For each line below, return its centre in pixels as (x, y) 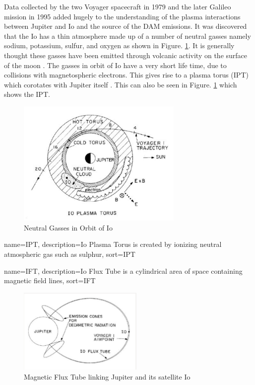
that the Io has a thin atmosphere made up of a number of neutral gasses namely (127, 36)
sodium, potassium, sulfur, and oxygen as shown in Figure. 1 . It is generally (119, 45)
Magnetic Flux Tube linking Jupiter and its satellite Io (107, 376)
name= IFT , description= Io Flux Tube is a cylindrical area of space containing (123, 270)
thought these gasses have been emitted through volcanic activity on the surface (126, 55)
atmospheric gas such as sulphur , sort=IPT (70, 254)
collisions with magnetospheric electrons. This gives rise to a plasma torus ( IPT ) (126, 75)
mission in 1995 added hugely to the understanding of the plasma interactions (122, 16)
